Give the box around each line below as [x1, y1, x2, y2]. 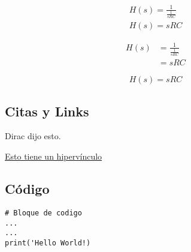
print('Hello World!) [5, 238, 91, 247]
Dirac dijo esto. [5, 130, 61, 142]
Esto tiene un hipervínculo [5, 150, 102, 163]
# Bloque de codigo [5, 208, 82, 217]
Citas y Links [5, 101, 89, 120]
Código [5, 179, 50, 198]
